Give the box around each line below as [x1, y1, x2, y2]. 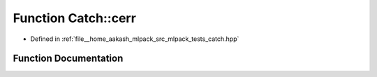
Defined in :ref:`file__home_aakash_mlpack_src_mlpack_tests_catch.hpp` [30, 35, 239, 43]
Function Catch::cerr [13, 10, 136, 26]
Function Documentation [13, 53, 124, 65]
